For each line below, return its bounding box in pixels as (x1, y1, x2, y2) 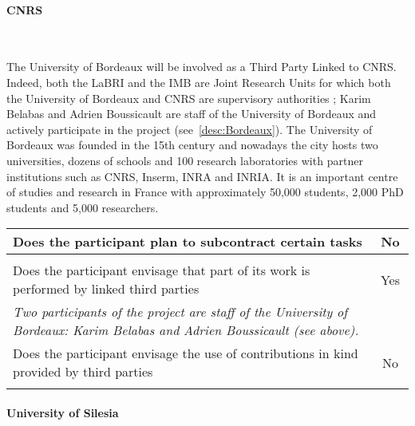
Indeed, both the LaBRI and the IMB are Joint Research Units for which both (6, 73, 391, 90)
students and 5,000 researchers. (6, 199, 159, 215)
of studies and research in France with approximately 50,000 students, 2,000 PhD (6, 183, 404, 200)
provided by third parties (13, 362, 153, 381)
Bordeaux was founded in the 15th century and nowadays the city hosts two (6, 136, 378, 153)
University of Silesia (6, 404, 119, 420)
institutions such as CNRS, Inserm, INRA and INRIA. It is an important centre (6, 168, 398, 184)
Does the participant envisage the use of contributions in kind (13, 344, 358, 363)
